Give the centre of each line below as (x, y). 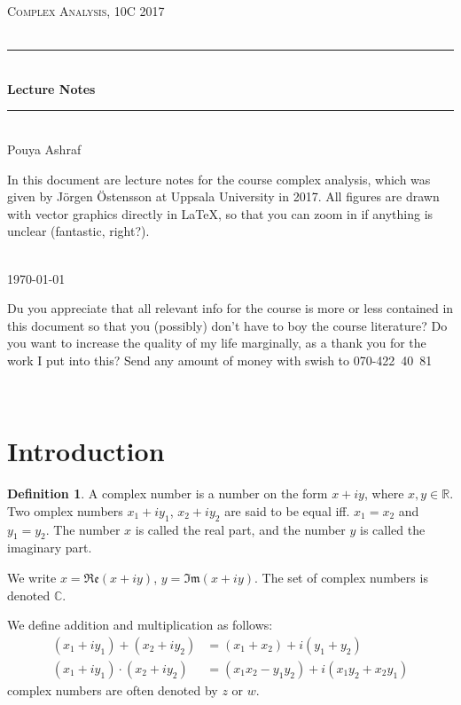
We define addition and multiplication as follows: (140, 625)
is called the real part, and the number (240, 529)
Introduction (86, 451)
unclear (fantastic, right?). (78, 231)
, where (384, 493)
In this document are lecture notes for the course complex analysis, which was (219, 179)
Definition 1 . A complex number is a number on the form (168, 493)
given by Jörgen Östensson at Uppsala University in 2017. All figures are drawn (223, 196)
